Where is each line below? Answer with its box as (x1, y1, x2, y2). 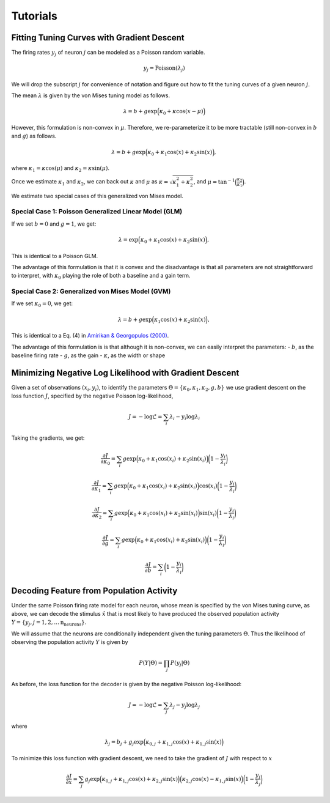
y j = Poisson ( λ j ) (143, 65, 186, 73)
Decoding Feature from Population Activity (11, 585, 178, 596)
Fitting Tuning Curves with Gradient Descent (11, 32, 185, 43)
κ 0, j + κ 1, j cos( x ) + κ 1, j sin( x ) (145, 739, 222, 747)
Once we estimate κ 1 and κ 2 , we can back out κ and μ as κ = (11, 178, 169, 187)
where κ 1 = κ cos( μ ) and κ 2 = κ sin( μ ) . (11, 165, 110, 173)
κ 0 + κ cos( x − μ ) (159, 108, 204, 116)
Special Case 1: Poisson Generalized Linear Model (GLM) (11, 207, 183, 216)
